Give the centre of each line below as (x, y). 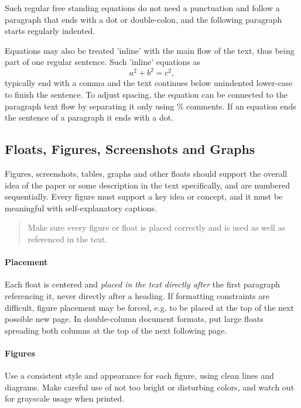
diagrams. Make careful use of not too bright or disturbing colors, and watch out (150, 387)
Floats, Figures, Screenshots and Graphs (130, 149)
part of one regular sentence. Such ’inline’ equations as (103, 62)
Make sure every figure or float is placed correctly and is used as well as (157, 227)
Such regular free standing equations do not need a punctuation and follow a (142, 8)
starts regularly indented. (50, 31)
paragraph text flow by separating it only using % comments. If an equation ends (150, 106)
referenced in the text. (68, 239)
